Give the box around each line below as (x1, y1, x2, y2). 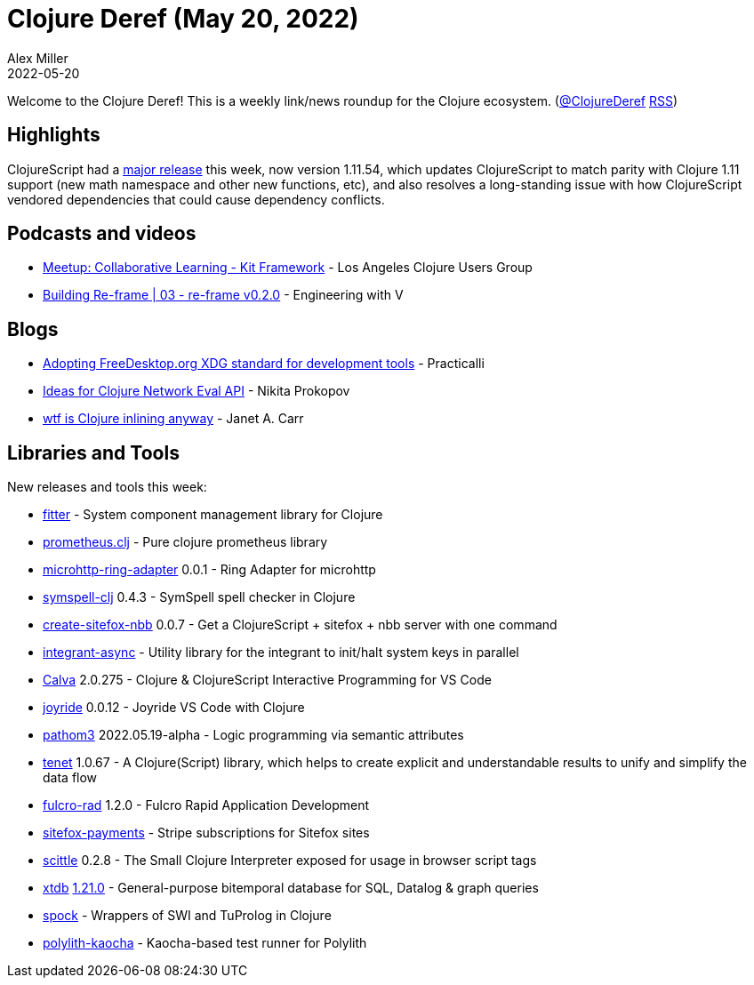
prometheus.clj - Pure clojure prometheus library (43, 534, 328, 550)
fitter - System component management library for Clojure (43, 507, 383, 523)
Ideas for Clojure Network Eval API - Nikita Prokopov (43, 383, 350, 399)
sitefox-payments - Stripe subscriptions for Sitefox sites (43, 825, 370, 841)
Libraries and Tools (7, 441, 180, 464)
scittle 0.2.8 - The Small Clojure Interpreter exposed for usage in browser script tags (43, 853, 537, 869)
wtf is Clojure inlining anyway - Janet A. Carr (43, 411, 304, 427)
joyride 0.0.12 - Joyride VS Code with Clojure (43, 700, 305, 716)
